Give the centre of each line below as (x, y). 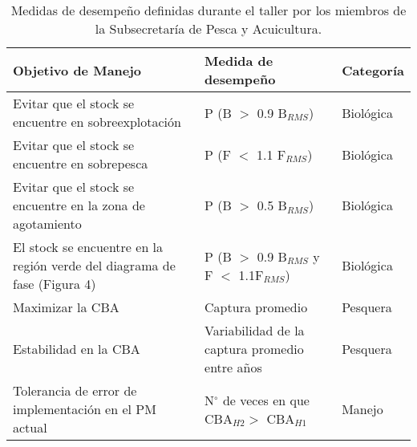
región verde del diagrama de (94, 265)
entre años (233, 367)
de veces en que (266, 400)
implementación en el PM (85, 409)
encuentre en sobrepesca (81, 163)
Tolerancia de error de (75, 390)
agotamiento (47, 223)
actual (30, 427)
